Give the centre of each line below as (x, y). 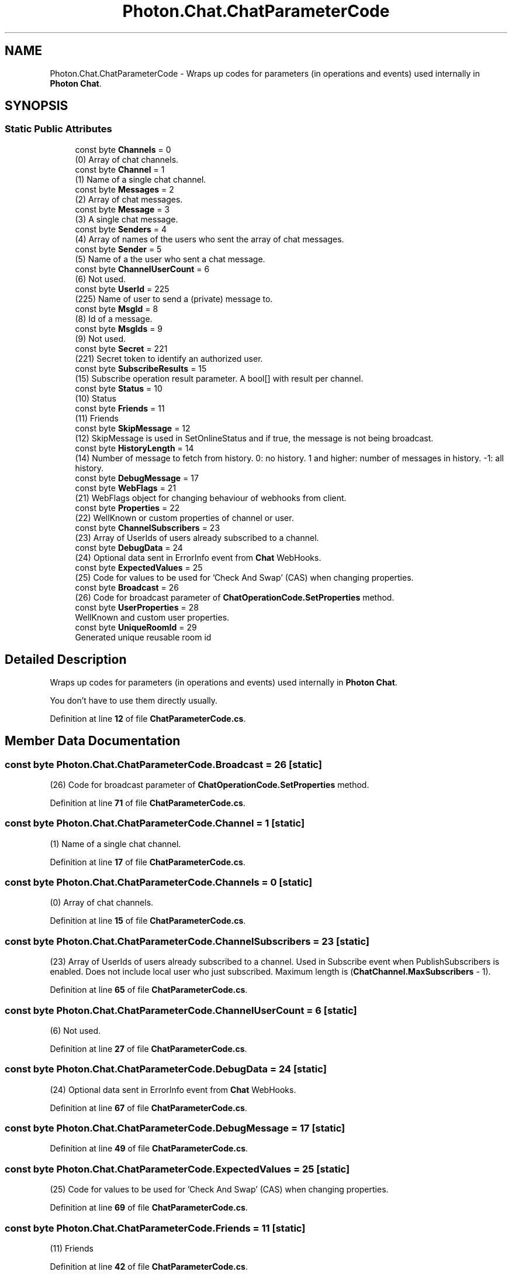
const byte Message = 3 (122, 209)
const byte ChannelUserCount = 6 (142, 269)
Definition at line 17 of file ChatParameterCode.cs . (148, 862)
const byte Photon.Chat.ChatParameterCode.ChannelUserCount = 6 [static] (181, 1010)
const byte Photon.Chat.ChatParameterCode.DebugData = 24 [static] (166, 1069)
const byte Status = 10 (119, 388)
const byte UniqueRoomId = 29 (136, 627)
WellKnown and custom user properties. (152, 617)
